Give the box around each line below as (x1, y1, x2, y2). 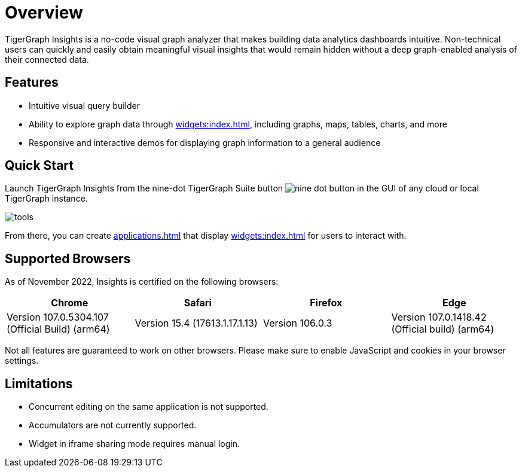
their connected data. (5, 54, 89, 65)
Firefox (310, 297, 343, 309)
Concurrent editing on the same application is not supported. (29, 401, 268, 412)
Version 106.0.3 (263, 317, 332, 330)
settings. (5, 355, 39, 366)
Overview (5, 2, 83, 23)
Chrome (51, 297, 88, 309)
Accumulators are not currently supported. (29, 420, 197, 431)
